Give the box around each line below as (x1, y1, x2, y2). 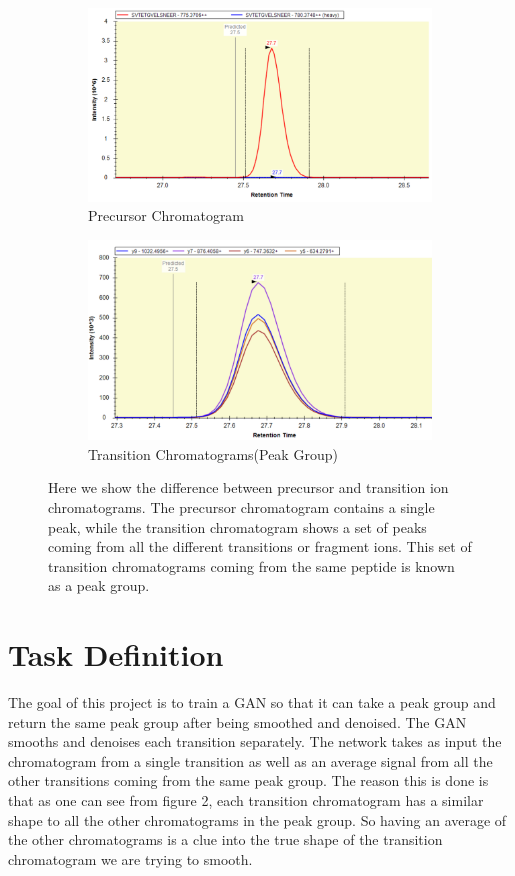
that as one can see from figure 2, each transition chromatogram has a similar (8, 790, 484, 811)
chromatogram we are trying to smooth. (8, 848, 253, 869)
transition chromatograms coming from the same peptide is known (48, 555, 455, 576)
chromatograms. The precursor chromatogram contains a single (48, 497, 435, 518)
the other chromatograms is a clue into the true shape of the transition (8, 829, 443, 850)
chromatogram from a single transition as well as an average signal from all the (8, 750, 493, 771)
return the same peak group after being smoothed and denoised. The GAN (8, 711, 467, 732)
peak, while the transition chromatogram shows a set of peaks (48, 516, 427, 537)
